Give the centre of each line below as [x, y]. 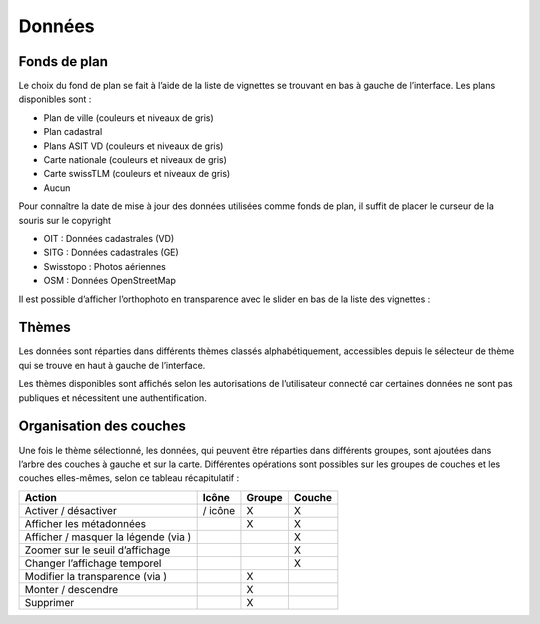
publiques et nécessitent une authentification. [112, 397]
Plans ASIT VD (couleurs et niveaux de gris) [133, 146]
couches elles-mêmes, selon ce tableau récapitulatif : [129, 478]
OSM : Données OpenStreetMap [110, 281]
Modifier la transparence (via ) [96, 576]
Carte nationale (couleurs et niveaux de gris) [135, 160]
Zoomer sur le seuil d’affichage [97, 550]
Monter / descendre [71, 589]
